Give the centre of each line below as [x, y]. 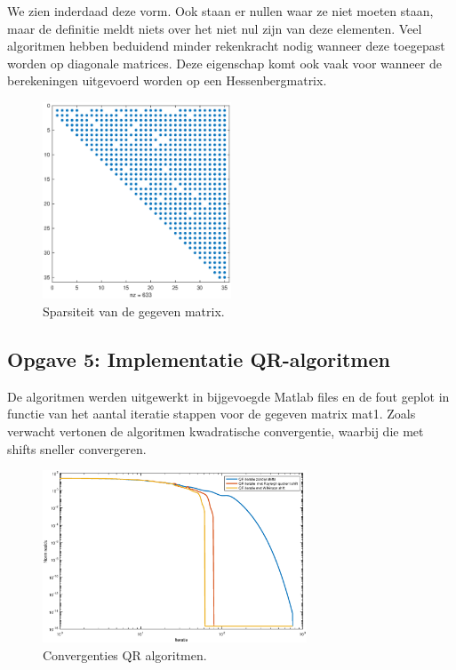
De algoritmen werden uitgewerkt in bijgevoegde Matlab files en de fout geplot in [228, 396]
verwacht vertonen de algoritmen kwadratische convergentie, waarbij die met [216, 431]
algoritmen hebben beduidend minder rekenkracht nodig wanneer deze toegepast [226, 46]
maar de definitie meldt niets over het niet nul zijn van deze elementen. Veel [215, 28]
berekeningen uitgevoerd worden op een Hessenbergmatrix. [167, 80]
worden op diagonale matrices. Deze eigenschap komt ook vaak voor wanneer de [224, 63]
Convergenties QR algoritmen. [125, 655]
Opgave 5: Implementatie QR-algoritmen [199, 359]
